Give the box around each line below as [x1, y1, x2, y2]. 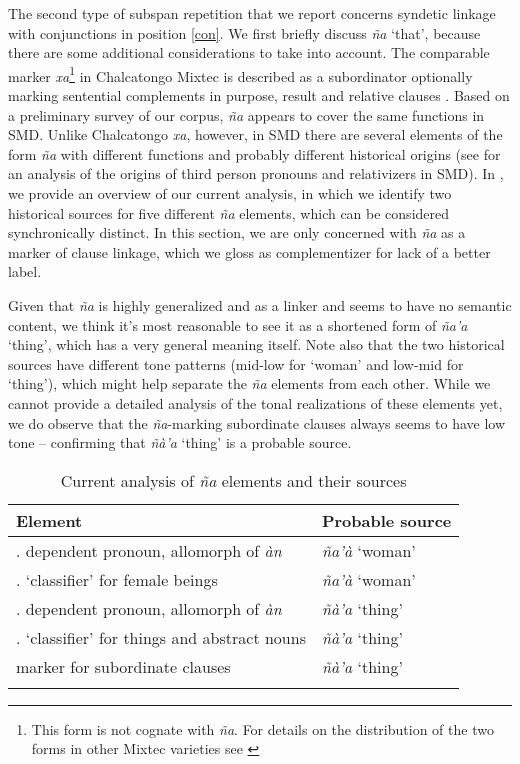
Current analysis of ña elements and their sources [60, 468, 407, 492]
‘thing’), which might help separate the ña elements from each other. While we [8, 373, 491, 394]
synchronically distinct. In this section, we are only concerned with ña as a [8, 222, 466, 243]
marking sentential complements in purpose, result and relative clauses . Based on [8, 85, 510, 106]
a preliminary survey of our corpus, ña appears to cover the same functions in [8, 104, 485, 125]
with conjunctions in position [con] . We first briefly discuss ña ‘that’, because [8, 22, 481, 43]
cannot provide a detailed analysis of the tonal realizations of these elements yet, [8, 392, 503, 413]
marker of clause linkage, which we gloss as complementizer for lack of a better [8, 241, 491, 262]
